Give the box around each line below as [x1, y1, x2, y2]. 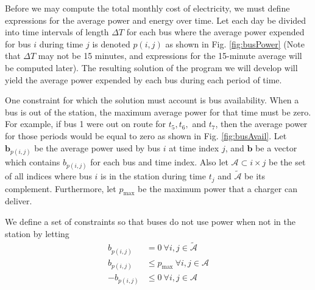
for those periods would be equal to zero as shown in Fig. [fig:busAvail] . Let [5, 129, 287, 142]
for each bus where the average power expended [126, 26, 305, 38]
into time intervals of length [5, 26, 109, 38]
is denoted [92, 37, 130, 50]
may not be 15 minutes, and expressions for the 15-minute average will [38, 49, 302, 62]
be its [244, 170, 265, 182]
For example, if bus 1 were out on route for [5, 117, 166, 130]
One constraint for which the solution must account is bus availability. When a [5, 94, 299, 106]
